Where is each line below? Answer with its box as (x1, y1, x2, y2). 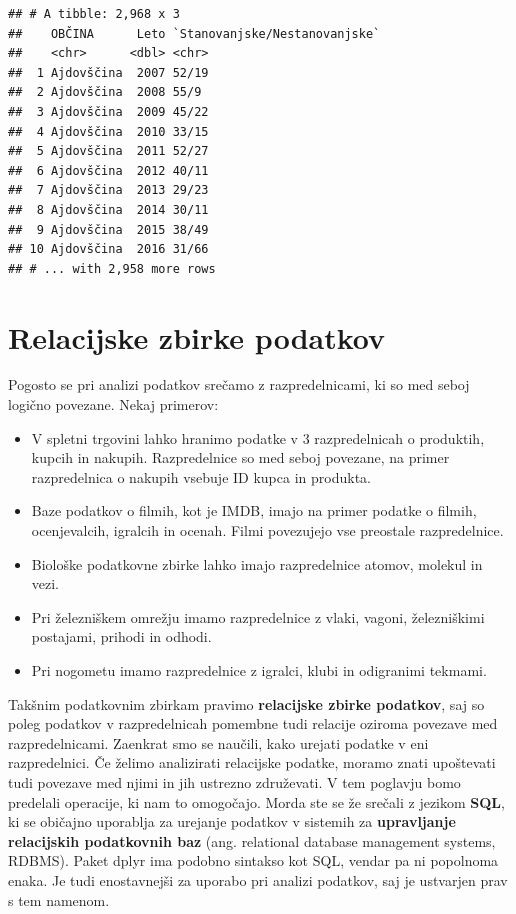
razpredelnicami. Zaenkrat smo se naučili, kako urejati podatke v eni (8, 732, 429, 753)
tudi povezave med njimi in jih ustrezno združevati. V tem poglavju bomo (8, 771, 461, 792)
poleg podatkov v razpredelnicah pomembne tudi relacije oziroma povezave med (8, 713, 498, 734)
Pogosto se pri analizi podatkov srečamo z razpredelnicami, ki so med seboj (8, 374, 470, 395)
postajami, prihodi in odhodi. (31, 626, 212, 647)
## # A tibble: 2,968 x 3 (8, 7, 180, 21)
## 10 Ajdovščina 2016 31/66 (8, 242, 209, 257)
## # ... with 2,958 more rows (8, 261, 216, 276)
